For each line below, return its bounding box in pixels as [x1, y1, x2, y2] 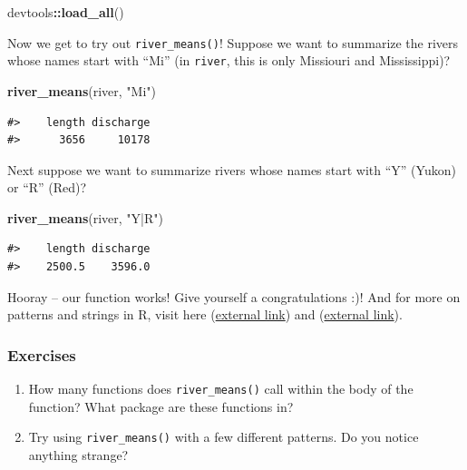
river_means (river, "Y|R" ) [7, 208, 163, 227]
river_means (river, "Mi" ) [7, 81, 156, 100]
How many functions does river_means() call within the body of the [28, 379, 413, 398]
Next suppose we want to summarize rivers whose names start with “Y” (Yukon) [7, 160, 456, 179]
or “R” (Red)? [7, 178, 87, 197]
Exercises [7, 343, 76, 366]
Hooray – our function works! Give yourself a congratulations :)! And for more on [7, 287, 461, 306]
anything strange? [28, 445, 129, 464]
